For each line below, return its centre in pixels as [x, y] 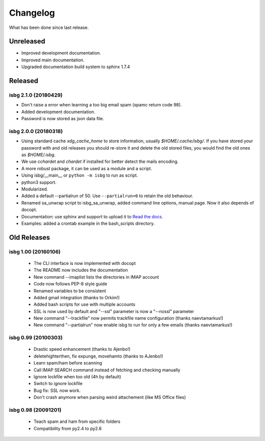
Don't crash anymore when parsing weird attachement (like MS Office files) [110, 397]
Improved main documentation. [53, 60]
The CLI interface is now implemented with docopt [85, 263]
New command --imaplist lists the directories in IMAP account [96, 277]
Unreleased [27, 41]
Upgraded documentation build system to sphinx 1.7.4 [76, 67]
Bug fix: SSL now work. [57, 390]
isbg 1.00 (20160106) [35, 252]
